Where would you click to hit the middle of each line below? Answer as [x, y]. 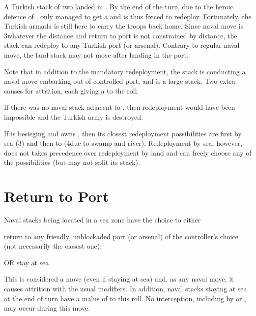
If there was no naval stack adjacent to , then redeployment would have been [120, 107]
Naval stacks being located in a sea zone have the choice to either [102, 220]
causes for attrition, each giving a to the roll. [71, 90]
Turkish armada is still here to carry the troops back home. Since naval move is [124, 26]
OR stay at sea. [28, 262]
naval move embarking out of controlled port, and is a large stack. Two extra [120, 81]
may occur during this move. [47, 308]
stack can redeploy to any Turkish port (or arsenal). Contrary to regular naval [122, 45]
